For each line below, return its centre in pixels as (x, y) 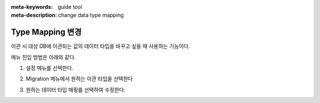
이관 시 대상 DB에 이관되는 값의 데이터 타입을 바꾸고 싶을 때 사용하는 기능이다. (100, 46)
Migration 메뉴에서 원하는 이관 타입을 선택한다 (79, 79)
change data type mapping (91, 15)
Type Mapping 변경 (46, 32)
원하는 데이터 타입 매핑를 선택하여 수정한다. (76, 89)
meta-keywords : (32, 7)
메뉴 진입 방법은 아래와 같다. (44, 57)
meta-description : (34, 15)
